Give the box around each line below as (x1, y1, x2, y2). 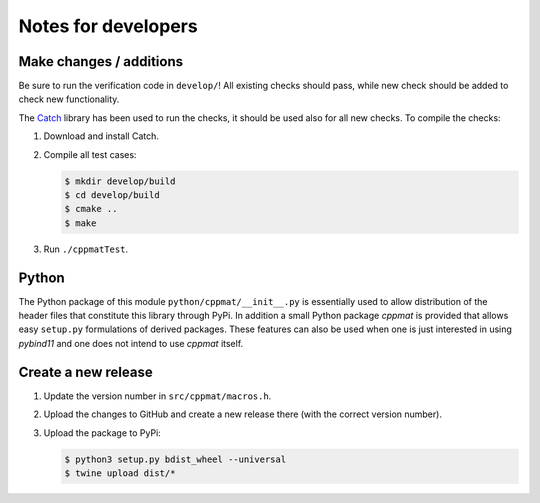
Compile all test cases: (43, 148, 137, 160)
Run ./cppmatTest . (43, 243, 129, 255)
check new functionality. (18, 93, 120, 105)
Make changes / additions (18, 53, 184, 70)
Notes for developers (18, 15, 199, 37)
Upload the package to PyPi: (43, 426, 162, 439)
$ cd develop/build (64, 190, 160, 200)
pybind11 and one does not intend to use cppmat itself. (18, 337, 244, 349)
